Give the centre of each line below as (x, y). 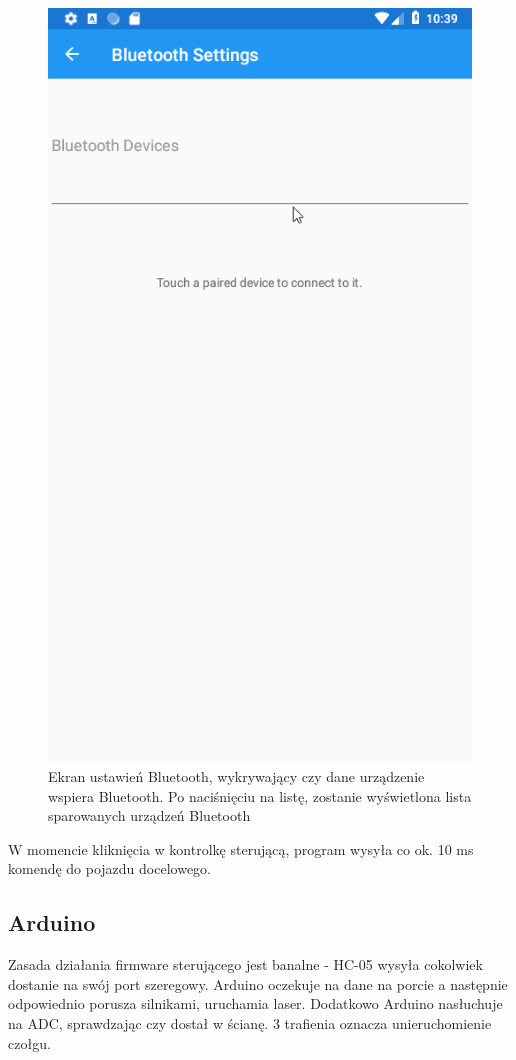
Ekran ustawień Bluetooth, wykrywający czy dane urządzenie (236, 775)
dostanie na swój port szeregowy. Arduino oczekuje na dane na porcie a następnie (258, 983)
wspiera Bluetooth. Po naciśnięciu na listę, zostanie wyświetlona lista (260, 795)
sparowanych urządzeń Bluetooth (149, 815)
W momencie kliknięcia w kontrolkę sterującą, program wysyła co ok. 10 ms (241, 848)
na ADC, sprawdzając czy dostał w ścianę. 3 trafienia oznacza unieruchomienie (250, 1022)
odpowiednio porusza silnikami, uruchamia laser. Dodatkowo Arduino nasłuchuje (255, 1003)
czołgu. (29, 1042)
